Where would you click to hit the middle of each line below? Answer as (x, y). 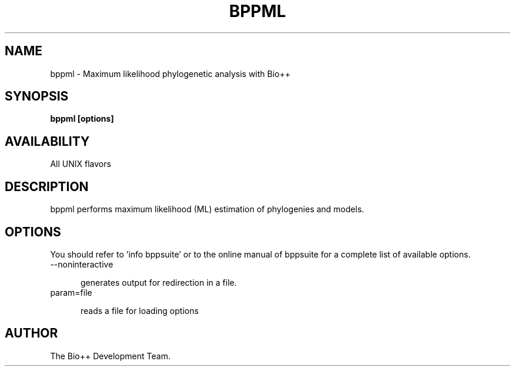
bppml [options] (82, 119)
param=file (71, 292)
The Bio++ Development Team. (110, 356)
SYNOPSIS (37, 96)
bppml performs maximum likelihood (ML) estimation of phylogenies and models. (207, 209)
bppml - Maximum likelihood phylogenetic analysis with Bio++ (170, 73)
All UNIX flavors (81, 164)
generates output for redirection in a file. (159, 282)
